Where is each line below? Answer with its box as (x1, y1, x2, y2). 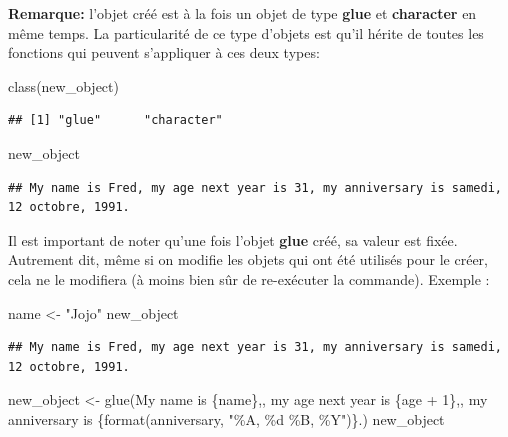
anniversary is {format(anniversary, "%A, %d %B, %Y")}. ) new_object (8, 408, 445, 429)
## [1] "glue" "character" (8, 113, 223, 128)
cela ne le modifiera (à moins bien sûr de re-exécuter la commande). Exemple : (8, 268, 490, 289)
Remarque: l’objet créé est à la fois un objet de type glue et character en (8, 3, 477, 23)
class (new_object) (8, 75, 119, 96)
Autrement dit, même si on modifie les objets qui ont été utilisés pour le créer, (8, 249, 488, 270)
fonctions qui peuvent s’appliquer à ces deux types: (8, 42, 320, 63)
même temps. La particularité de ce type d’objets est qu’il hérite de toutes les (8, 22, 484, 43)
